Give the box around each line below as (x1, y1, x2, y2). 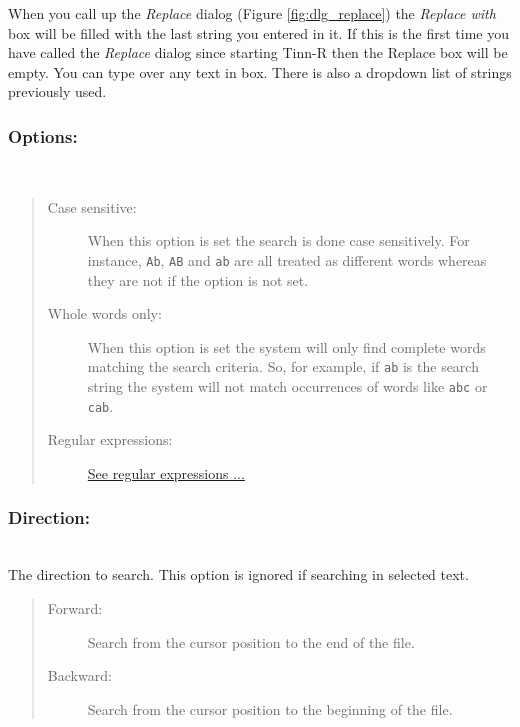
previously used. (8, 81, 107, 102)
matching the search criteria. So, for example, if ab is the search (87, 356, 479, 377)
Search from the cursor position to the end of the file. (87, 631, 415, 652)
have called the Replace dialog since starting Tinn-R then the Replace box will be (8, 42, 508, 63)
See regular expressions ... (87, 462, 245, 483)
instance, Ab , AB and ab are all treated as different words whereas (87, 249, 487, 270)
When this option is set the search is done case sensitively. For (87, 230, 470, 251)
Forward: (47, 597, 103, 618)
